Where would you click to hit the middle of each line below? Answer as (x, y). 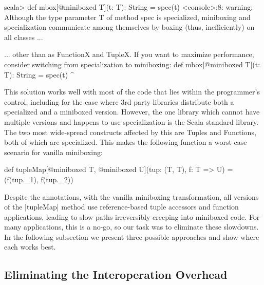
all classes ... (24, 37)
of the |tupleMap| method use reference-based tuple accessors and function (121, 207)
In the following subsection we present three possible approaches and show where (132, 236)
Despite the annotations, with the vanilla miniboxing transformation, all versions (131, 196)
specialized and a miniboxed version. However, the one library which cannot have (132, 112)
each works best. (30, 247)
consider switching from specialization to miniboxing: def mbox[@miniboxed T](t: (132, 64)
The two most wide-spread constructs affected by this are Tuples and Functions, (130, 132)
